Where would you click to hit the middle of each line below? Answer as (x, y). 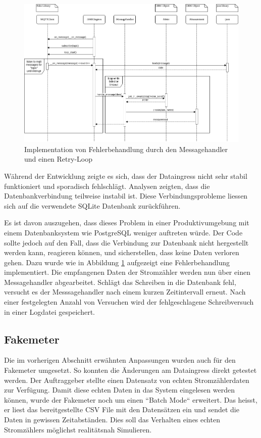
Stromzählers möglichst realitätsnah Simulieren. (78, 429)
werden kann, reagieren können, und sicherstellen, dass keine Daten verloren (122, 252)
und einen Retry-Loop (59, 159)
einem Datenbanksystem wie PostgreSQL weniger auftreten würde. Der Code (123, 232)
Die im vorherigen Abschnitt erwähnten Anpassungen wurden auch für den (120, 360)
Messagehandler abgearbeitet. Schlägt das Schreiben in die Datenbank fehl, (120, 282)
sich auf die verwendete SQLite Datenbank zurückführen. (92, 205)
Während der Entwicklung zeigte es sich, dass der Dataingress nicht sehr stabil (126, 176)
